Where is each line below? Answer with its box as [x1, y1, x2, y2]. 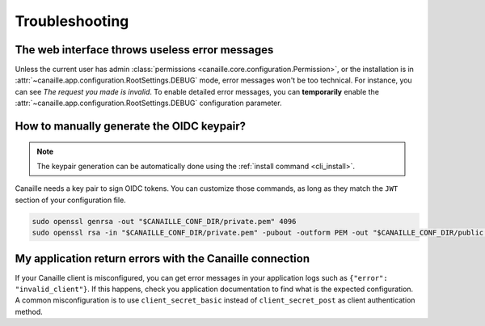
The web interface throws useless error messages [15, 43, 274, 57]
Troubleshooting [15, 12, 129, 30]
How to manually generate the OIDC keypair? [15, 120, 247, 133]
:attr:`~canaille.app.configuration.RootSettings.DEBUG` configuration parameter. [15, 98, 282, 108]
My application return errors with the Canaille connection [15, 252, 310, 265]
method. [15, 307, 44, 316]
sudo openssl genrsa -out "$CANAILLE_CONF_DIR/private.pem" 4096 [32, 217, 297, 226]
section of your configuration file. [15, 195, 127, 205]
